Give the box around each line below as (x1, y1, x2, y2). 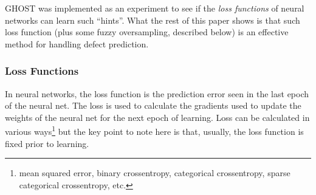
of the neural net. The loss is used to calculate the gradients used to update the (5, 99, 301, 112)
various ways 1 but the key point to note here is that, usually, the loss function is (5, 123, 304, 138)
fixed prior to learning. (5, 137, 89, 149)
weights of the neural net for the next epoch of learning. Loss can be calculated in (5, 111, 310, 123)
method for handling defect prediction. (5, 37, 149, 50)
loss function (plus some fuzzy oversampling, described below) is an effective (5, 26, 289, 38)
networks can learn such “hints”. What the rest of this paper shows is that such (5, 13, 300, 26)
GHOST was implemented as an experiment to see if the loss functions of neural (5, 2, 304, 14)
